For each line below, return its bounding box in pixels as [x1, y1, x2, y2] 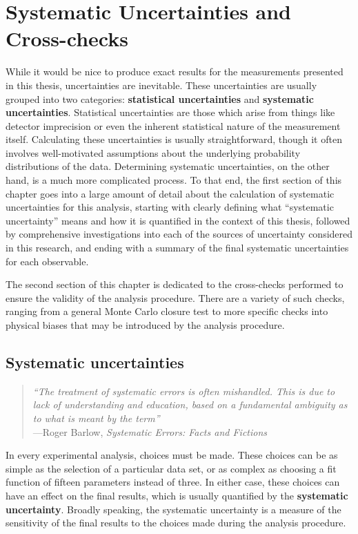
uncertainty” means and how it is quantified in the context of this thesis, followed [6, 213, 350, 227]
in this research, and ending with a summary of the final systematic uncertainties [6, 240, 349, 255]
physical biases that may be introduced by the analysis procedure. [6, 318, 285, 332]
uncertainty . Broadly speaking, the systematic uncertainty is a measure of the [6, 502, 341, 516]
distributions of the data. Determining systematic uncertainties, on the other [6, 159, 330, 173]
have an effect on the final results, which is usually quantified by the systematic [6, 488, 348, 502]
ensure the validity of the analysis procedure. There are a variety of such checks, [6, 290, 345, 305]
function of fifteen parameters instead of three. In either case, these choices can [6, 475, 340, 489]
